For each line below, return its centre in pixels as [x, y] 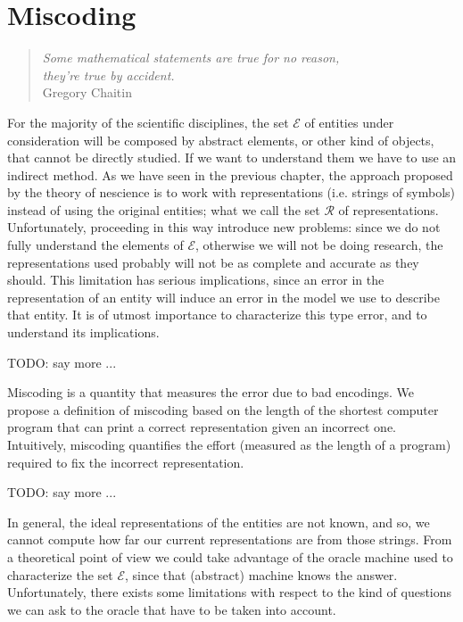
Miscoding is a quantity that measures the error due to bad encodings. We [211, 392]
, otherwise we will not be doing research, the [319, 245]
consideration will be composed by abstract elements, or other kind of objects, [221, 140]
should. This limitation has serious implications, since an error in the [196, 280]
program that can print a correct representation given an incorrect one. [202, 427]
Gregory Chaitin [87, 92]
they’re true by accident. [108, 75]
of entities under [349, 122]
